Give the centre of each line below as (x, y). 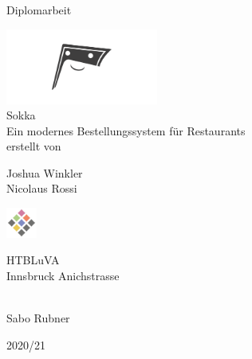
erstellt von (34, 146)
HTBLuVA (33, 260)
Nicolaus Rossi (42, 188)
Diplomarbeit (39, 10)
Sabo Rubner (38, 318)
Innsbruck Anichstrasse (63, 276)
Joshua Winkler (45, 172)
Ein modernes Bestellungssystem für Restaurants (126, 130)
